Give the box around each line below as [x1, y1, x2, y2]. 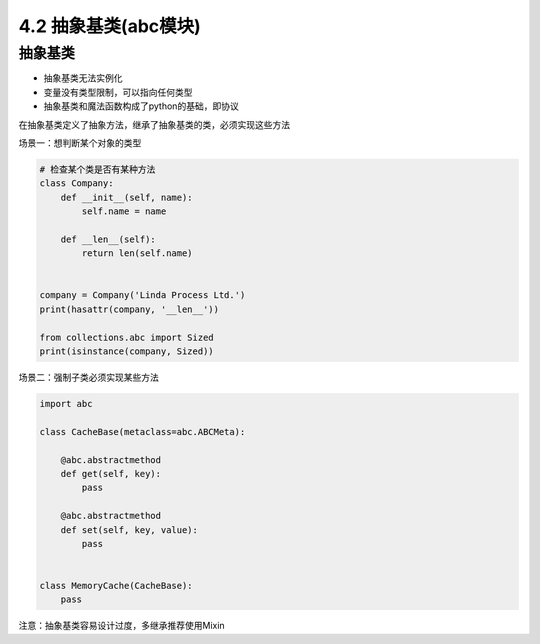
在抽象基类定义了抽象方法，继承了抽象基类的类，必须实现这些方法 [18, 118, 290, 130]
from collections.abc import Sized [39, 331, 214, 343]
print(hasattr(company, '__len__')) [39, 303, 220, 315]
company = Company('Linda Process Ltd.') [39, 290, 246, 301]
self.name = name [81, 206, 167, 217]
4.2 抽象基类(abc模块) [18, 15, 202, 37]
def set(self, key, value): [60, 524, 199, 535]
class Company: [39, 178, 114, 189]
